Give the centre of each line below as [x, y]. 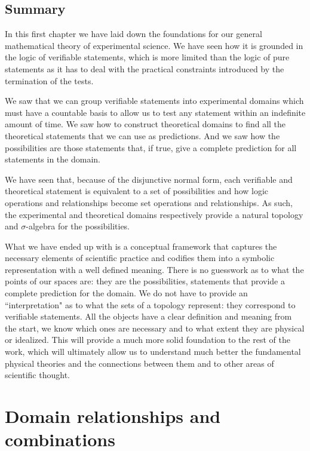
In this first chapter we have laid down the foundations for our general [133, 34]
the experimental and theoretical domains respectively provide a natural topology [154, 214]
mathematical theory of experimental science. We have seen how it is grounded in [154, 45]
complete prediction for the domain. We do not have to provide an [126, 293]
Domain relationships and [113, 416]
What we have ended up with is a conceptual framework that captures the [141, 246]
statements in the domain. [53, 159]
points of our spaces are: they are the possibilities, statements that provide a [145, 281]
